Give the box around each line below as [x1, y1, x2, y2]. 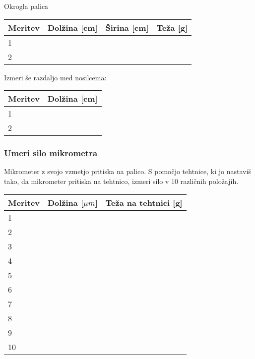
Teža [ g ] [156, 21, 188, 33]
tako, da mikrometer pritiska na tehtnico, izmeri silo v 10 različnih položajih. [4, 176, 239, 186]
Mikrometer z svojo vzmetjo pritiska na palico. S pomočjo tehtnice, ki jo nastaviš [4, 166, 251, 177]
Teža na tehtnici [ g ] [105, 196, 183, 208]
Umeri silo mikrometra [4, 147, 98, 159]
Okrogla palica [4, 1, 49, 11]
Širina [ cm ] [105, 21, 149, 33]
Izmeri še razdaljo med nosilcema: [4, 72, 107, 82]
